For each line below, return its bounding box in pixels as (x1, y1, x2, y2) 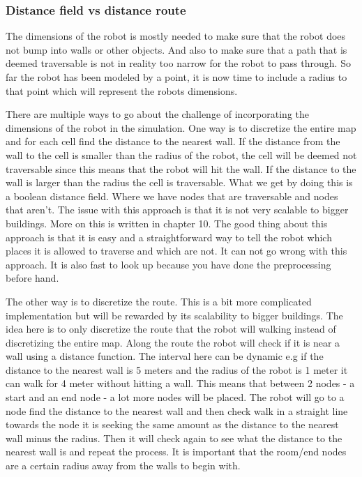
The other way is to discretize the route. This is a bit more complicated (6, 294, 312, 308)
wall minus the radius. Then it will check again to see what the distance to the (6, 430, 342, 445)
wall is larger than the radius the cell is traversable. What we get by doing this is (6, 175, 353, 190)
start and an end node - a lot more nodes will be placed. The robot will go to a (6, 390, 345, 404)
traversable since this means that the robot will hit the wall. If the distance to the (6, 161, 356, 176)
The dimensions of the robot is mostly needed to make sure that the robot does (6, 29, 346, 43)
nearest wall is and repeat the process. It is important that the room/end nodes (6, 444, 347, 459)
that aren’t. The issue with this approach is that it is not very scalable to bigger (6, 202, 349, 217)
